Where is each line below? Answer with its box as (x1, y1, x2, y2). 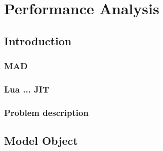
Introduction (4, 33, 72, 48)
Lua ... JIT (4, 82, 50, 95)
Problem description (4, 106, 89, 118)
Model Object (4, 133, 78, 148)
